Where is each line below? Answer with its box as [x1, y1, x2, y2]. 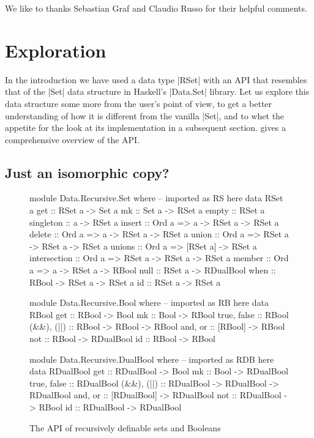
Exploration [5, 37, 107, 62]
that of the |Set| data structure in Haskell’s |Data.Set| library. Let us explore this [5, 85, 310, 98]
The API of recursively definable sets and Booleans [29, 421, 221, 434]
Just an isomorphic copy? [5, 163, 170, 182]
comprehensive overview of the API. [5, 133, 140, 146]
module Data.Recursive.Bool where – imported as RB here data [29, 296, 269, 309]
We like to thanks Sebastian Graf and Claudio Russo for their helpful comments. [5, 2, 307, 14]
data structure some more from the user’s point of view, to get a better [5, 97, 272, 109]
